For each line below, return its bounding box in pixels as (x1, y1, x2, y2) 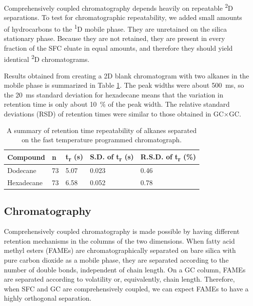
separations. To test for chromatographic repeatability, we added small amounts (4, 12, 242, 22)
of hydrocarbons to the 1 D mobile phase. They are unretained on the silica (4, 22, 227, 34)
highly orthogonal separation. (4, 293, 92, 303)
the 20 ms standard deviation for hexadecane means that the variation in (4, 89, 223, 99)
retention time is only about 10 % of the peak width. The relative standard (4, 99, 230, 109)
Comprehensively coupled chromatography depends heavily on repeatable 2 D (4, 1, 233, 13)
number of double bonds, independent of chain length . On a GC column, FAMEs (4, 264, 246, 274)
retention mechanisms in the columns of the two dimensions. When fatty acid (4, 235, 235, 246)
